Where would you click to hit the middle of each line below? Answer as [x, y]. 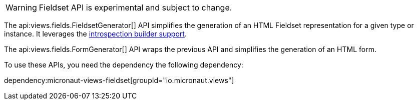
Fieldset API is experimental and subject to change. [135, 7]
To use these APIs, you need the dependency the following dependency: [124, 65]
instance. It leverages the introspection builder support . [95, 34]
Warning [21, 7]
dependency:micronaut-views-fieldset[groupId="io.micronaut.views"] [119, 80]
